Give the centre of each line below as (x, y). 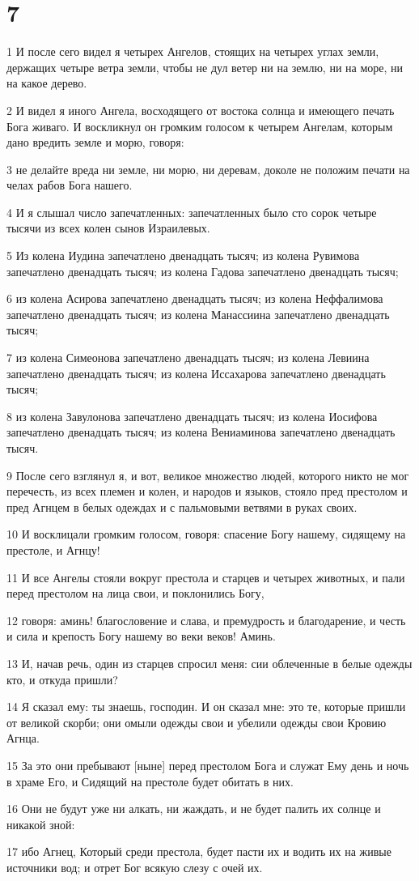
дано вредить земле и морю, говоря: (95, 142)
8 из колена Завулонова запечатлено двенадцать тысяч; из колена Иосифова (192, 416)
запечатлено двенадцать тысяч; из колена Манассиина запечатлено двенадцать (198, 314)
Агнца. (23, 738)
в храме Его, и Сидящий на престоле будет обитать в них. (150, 781)
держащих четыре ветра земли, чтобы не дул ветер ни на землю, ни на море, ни (205, 67)
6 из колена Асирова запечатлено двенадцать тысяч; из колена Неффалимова (195, 298)
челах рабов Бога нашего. (70, 185)
